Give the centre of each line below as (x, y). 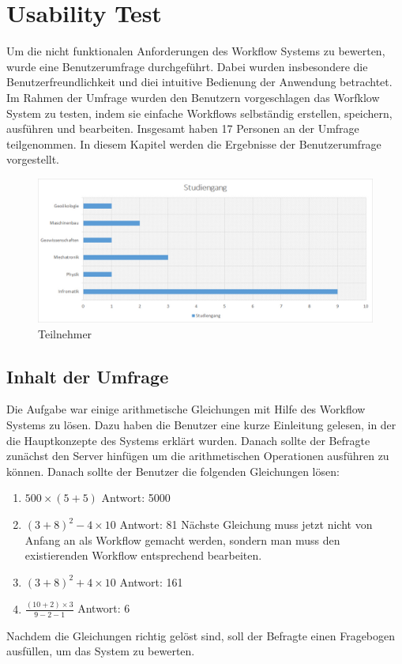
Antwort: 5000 (136, 498)
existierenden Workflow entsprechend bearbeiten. (143, 555)
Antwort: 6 (104, 608)
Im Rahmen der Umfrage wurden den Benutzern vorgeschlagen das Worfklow (193, 97)
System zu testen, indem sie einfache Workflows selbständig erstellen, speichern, (199, 113)
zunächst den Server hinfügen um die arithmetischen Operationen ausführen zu (198, 456)
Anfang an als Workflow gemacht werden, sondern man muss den (182, 539)
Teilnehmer (65, 333)
